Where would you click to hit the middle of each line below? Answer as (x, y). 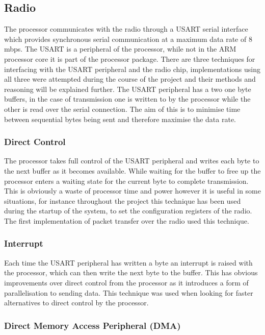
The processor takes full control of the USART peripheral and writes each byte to (132, 161)
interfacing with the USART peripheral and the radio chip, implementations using (132, 69)
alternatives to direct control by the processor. (76, 303)
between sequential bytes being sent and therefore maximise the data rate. (120, 119)
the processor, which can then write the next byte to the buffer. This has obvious (131, 272)
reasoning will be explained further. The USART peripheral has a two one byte (128, 89)
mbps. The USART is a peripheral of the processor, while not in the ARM (120, 49)
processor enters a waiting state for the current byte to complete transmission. (126, 181)
